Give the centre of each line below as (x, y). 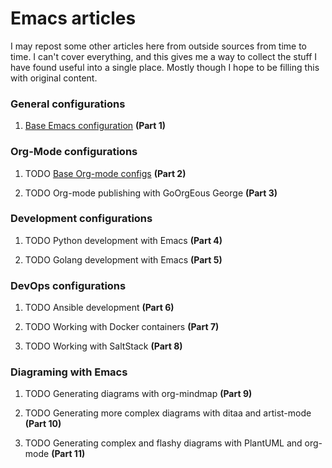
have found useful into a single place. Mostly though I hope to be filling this (165, 67)
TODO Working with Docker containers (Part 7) (122, 327)
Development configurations (81, 219)
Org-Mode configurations (74, 152)
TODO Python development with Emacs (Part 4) (123, 240)
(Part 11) (68, 454)
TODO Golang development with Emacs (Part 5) (123, 259)
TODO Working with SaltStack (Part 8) (103, 346)
